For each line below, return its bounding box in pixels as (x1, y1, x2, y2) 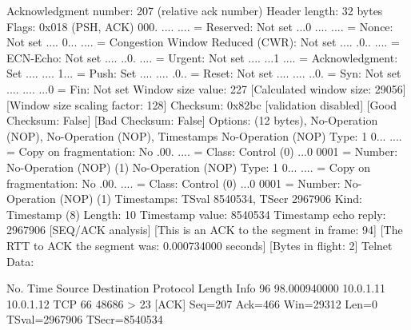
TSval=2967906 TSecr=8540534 (6, 311, 163, 328)
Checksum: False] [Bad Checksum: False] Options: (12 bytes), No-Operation (6, 112, 378, 129)
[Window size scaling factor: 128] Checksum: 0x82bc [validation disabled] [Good (6, 96, 397, 113)
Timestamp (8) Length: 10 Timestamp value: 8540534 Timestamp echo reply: (6, 205, 386, 222)
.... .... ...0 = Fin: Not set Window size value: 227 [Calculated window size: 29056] (6, 80, 406, 97)
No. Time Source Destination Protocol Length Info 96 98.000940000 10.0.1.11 (6, 280, 386, 296)
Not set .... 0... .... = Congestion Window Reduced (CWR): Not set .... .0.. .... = (6, 34, 400, 50)
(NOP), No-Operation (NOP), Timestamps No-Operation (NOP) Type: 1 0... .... (6, 127, 402, 144)
